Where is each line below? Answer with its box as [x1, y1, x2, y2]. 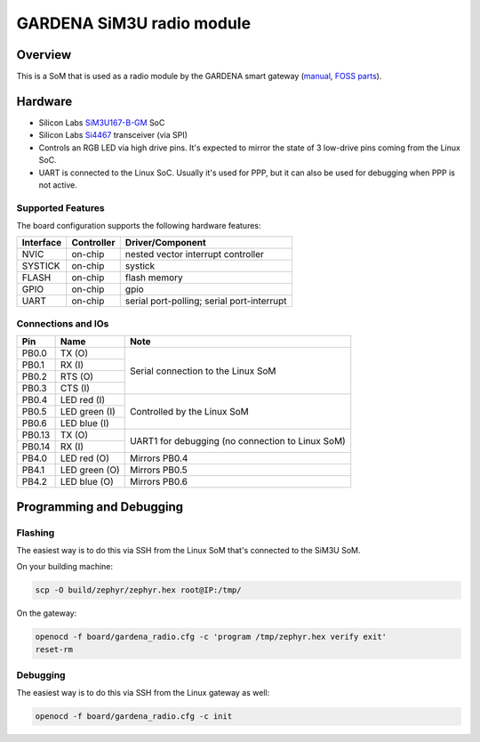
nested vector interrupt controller [124, 248, 264, 261]
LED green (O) [60, 464, 120, 476]
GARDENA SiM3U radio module [16, 13, 252, 33]
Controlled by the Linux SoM [129, 406, 249, 418]
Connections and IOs [16, 317, 109, 329]
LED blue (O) [60, 476, 115, 488]
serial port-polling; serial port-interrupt [124, 294, 288, 307]
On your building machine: [16, 561, 114, 572]
